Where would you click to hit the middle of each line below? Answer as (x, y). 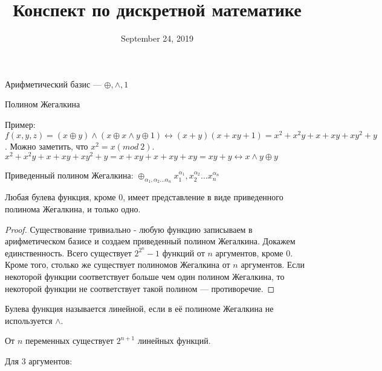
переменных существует (69, 341)
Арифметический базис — (53, 84)
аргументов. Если (273, 265)
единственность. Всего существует (68, 252)
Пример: (20, 124)
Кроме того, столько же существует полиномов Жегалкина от (118, 265)
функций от (183, 252)
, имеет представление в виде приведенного (203, 197)
